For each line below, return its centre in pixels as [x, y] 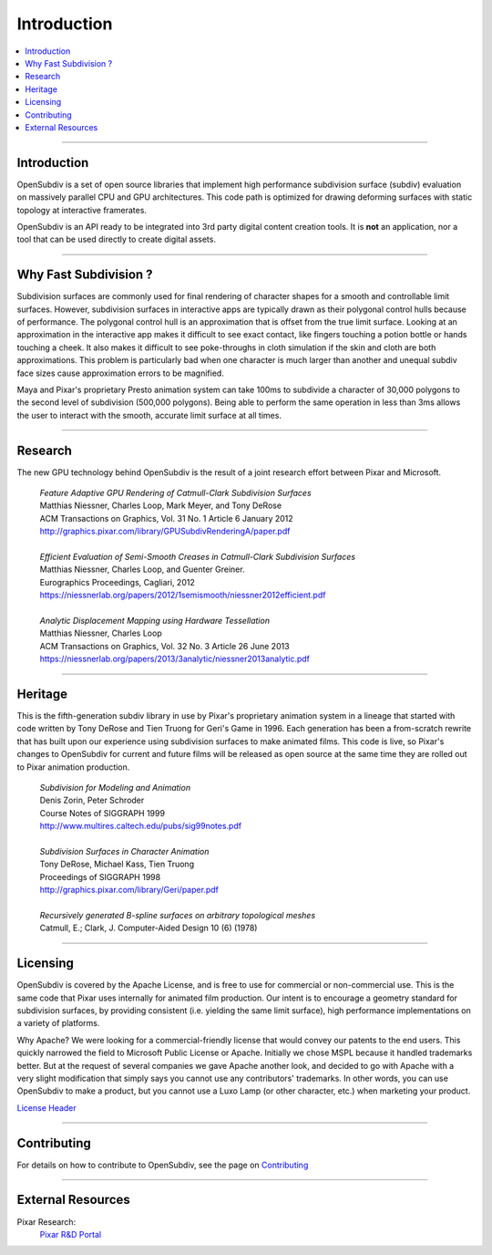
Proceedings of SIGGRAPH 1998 [100, 876]
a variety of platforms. [58, 1023]
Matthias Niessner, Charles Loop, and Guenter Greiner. [142, 569]
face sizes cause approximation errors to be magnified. [121, 373]
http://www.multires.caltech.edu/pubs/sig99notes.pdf [140, 826]
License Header [46, 1107]
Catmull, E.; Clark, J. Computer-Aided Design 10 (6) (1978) [149, 928]
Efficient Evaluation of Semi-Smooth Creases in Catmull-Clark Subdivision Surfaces [197, 557]
